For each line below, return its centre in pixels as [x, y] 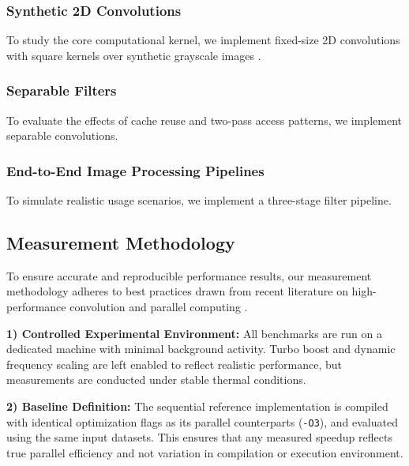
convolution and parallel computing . [159, 307]
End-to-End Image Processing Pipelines [135, 170]
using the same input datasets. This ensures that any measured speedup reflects [199, 437]
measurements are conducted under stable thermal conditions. [156, 380]
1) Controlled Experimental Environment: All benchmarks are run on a [194, 333]
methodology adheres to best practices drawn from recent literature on [177, 291]
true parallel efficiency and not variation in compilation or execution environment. [205, 452]
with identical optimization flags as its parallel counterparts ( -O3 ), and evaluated [202, 421]
